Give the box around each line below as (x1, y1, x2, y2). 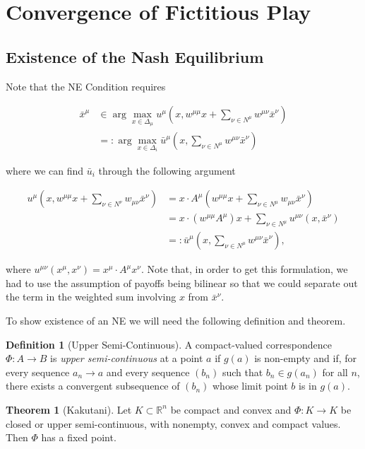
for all (322, 364, 348, 379)
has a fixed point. (41, 430, 116, 445)
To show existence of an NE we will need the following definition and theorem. (6, 313, 346, 327)
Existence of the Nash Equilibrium (6, 45, 264, 67)
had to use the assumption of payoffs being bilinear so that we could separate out (6, 275, 358, 290)
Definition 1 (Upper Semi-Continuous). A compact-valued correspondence (6, 337, 332, 351)
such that (222, 364, 263, 379)
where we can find (6, 163, 84, 177)
